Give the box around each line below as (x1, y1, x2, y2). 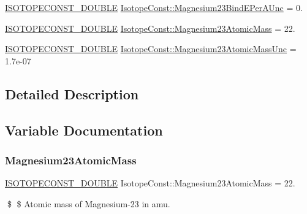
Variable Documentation (5, 120, 163, 139)
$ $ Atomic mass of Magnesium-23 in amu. (7, 197, 170, 210)
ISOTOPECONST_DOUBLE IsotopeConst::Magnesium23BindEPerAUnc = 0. (5, 1, 303, 13)
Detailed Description (5, 84, 139, 103)
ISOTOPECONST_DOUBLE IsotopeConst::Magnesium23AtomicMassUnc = (5, 42, 297, 55)
